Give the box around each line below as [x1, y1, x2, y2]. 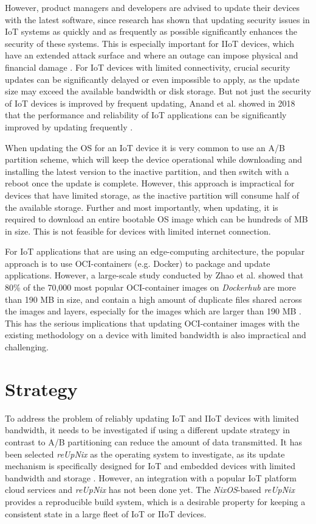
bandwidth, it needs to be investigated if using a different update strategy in [5, 423, 290, 436]
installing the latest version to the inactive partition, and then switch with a [5, 165, 289, 177]
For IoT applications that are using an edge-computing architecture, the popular [5, 245, 305, 258]
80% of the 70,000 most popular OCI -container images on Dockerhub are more [5, 281, 296, 294]
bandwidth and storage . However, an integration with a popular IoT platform [5, 471, 297, 484]
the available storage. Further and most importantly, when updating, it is [5, 200, 278, 213]
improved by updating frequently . [5, 120, 133, 133]
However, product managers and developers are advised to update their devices [5, 1, 300, 13]
